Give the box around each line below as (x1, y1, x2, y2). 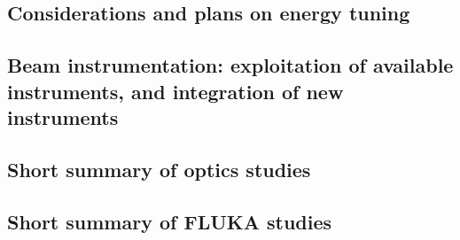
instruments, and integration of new (7, 77, 344, 105)
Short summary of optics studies (7, 155, 311, 182)
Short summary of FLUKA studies (7, 207, 332, 235)
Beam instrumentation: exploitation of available (7, 51, 454, 79)
